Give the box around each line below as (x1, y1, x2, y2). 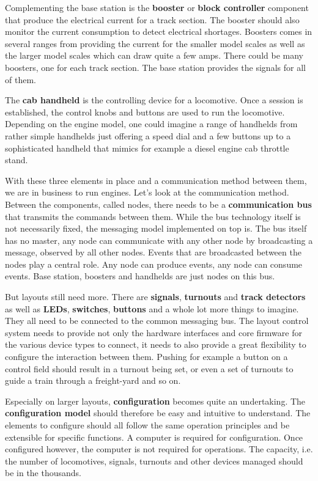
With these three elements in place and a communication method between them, (5, 174, 307, 186)
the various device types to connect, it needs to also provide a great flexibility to (5, 338, 306, 351)
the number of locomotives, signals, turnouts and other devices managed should (5, 454, 303, 467)
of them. (5, 73, 36, 86)
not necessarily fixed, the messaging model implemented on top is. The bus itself (5, 222, 307, 235)
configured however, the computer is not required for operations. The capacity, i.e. (5, 442, 313, 455)
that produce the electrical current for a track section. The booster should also (5, 13, 300, 26)
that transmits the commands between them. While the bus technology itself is (5, 210, 301, 222)
